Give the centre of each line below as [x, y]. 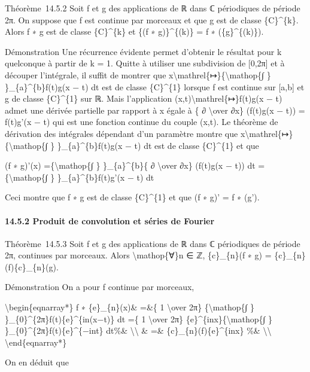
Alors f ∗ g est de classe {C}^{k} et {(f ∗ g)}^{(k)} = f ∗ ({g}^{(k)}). [134, 31]
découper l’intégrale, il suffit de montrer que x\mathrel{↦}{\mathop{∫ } [138, 74]
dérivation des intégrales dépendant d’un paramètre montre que [121, 133]
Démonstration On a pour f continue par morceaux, [100, 287]
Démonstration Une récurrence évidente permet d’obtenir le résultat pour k [143, 51]
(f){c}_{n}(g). [32, 266]
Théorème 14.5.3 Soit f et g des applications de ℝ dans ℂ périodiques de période [153, 243]
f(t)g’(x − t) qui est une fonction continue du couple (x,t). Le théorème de [142, 122]
